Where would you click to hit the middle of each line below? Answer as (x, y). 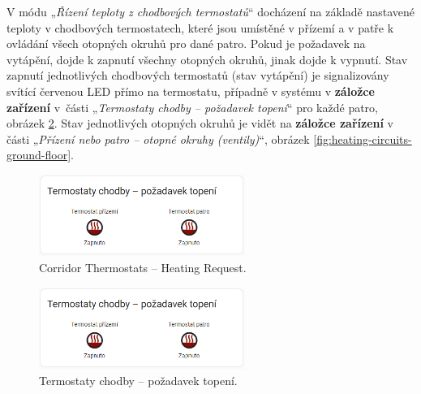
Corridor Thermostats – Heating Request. (143, 267)
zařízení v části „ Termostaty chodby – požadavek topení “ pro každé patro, (192, 107)
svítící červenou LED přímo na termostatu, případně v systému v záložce (191, 91)
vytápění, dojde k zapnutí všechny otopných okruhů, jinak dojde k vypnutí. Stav (207, 59)
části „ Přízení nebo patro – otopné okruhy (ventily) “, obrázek (158, 139)
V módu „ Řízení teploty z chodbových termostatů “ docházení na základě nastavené (210, 11)
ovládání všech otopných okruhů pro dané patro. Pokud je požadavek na (186, 43)
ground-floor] (39, 155)
